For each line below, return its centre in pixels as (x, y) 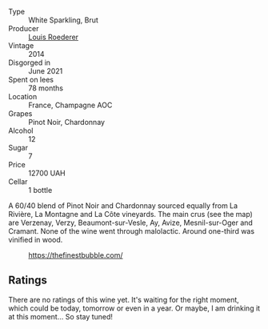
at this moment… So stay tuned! (61, 316)
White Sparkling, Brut (63, 20)
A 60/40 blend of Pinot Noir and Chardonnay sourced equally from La (123, 206)
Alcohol (21, 130)
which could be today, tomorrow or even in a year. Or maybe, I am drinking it (134, 308)
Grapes (20, 114)
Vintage (21, 46)
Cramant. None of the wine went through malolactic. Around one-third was (131, 231)
